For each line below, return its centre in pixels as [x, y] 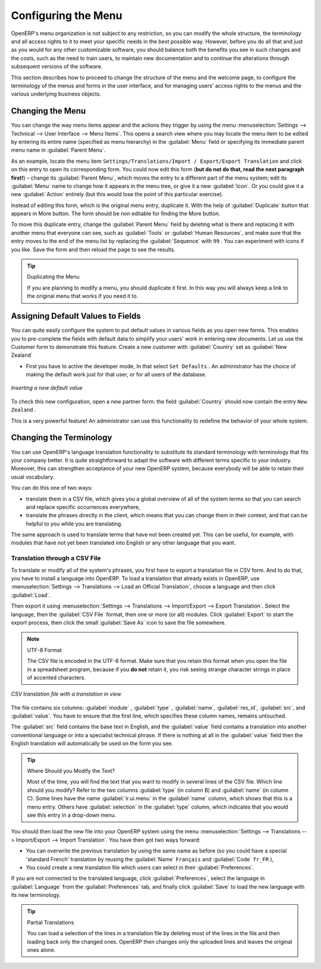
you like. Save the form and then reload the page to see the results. [93, 249]
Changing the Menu [48, 111]
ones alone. [41, 950]
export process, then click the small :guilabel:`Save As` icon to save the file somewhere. [118, 622]
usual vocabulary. [33, 477]
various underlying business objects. [56, 94]
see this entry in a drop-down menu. [72, 815]
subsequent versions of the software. [57, 67]
